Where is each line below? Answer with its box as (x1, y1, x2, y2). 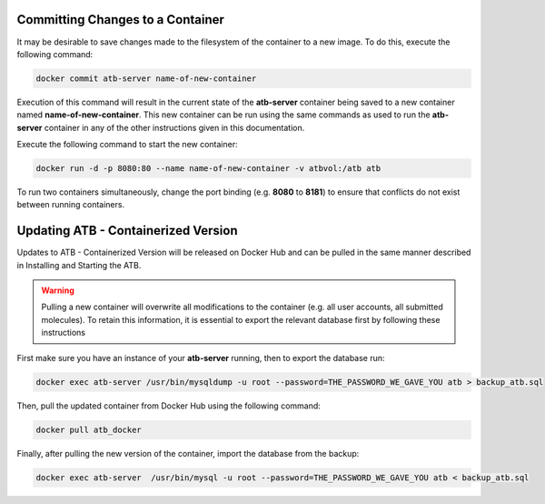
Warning (41, 285, 74, 296)
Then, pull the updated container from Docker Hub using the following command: (16, 400, 322, 411)
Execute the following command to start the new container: (16, 139, 238, 150)
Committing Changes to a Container (16, 12, 224, 27)
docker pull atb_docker (35, 424, 143, 435)
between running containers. (16, 199, 125, 210)
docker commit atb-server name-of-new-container (35, 73, 257, 84)
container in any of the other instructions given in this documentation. (44, 122, 305, 133)
